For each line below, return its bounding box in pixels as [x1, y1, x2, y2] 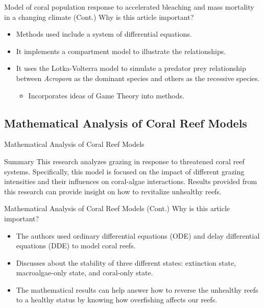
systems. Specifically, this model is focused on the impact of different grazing [4, 166, 245, 176]
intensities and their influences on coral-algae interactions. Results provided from [4, 176, 257, 187]
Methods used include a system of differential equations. [16, 29, 192, 39]
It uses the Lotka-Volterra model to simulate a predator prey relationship [16, 63, 246, 73]
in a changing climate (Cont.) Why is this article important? [4, 11, 194, 22]
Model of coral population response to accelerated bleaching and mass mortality [4, 2, 254, 12]
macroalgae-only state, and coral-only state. [16, 267, 153, 278]
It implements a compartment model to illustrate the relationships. [16, 45, 226, 56]
